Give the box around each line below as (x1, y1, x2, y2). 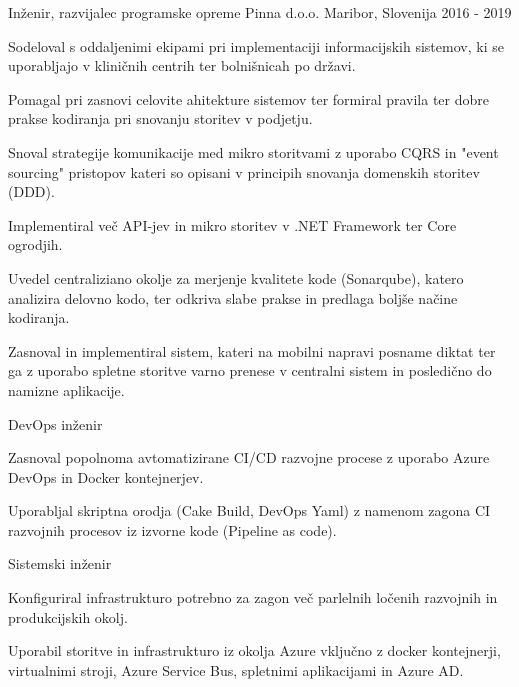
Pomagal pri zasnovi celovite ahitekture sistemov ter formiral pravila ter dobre (8, 88, 490, 109)
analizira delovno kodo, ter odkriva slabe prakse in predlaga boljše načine (8, 287, 458, 308)
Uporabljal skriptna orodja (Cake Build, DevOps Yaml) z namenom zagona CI (8, 500, 491, 521)
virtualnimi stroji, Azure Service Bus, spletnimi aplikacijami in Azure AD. (8, 659, 464, 680)
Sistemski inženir (8, 553, 112, 574)
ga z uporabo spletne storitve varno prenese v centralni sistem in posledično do (8, 360, 492, 381)
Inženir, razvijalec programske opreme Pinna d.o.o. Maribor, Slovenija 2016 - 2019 (8, 2, 512, 22)
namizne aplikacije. (8, 379, 125, 400)
